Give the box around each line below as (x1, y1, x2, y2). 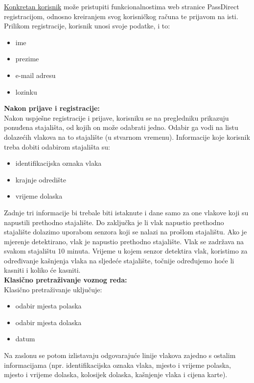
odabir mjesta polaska (15, 301, 82, 311)
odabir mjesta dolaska (15, 317, 82, 327)
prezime (15, 53, 39, 64)
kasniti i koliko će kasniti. (4, 265, 81, 275)
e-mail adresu (15, 70, 56, 80)
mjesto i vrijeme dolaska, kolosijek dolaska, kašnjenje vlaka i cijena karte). (4, 369, 228, 380)
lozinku (15, 86, 37, 97)
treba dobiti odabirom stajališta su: (4, 141, 110, 152)
